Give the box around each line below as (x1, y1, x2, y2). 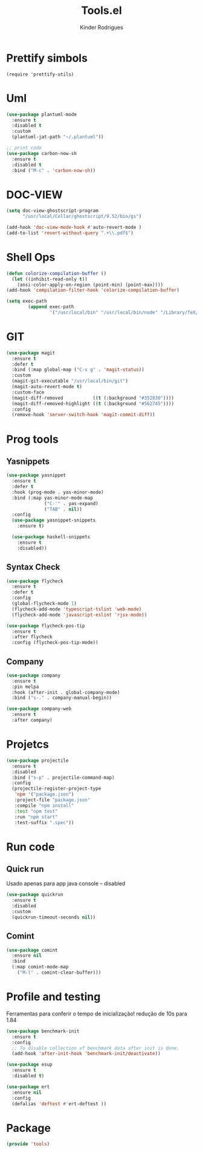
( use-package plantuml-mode (6, 111, 77, 117)
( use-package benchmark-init (6, 1028, 80, 1034)
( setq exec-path (6, 298, 47, 305)
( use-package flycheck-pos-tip (6, 623, 85, 629)
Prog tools (6, 432, 59, 446)
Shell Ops (6, 251, 56, 264)
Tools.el (81, 4, 122, 18)
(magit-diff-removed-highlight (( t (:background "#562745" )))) (11, 400, 174, 406)
